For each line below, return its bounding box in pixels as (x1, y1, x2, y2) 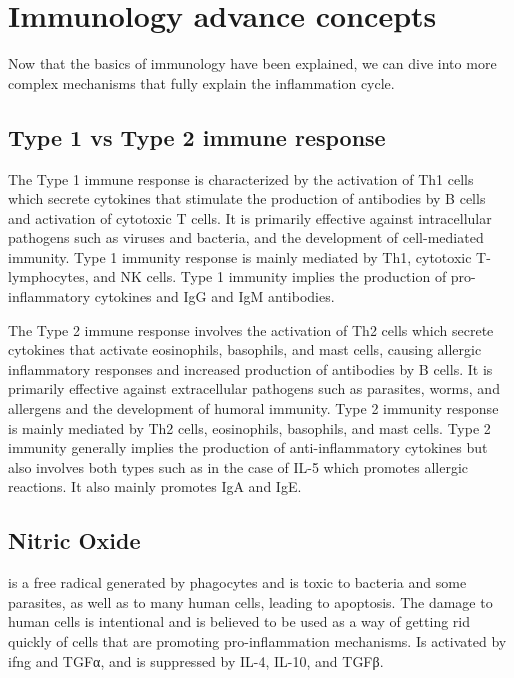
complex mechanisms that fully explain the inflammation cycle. (8, 72, 395, 93)
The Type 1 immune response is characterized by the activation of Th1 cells (8, 168, 474, 189)
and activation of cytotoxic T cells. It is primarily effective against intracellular (8, 207, 492, 228)
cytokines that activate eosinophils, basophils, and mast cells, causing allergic (8, 339, 482, 360)
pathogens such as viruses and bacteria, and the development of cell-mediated (8, 227, 484, 248)
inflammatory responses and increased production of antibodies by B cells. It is (8, 358, 493, 379)
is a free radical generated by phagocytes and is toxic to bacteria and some (8, 572, 467, 593)
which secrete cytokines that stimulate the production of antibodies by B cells (8, 188, 486, 209)
